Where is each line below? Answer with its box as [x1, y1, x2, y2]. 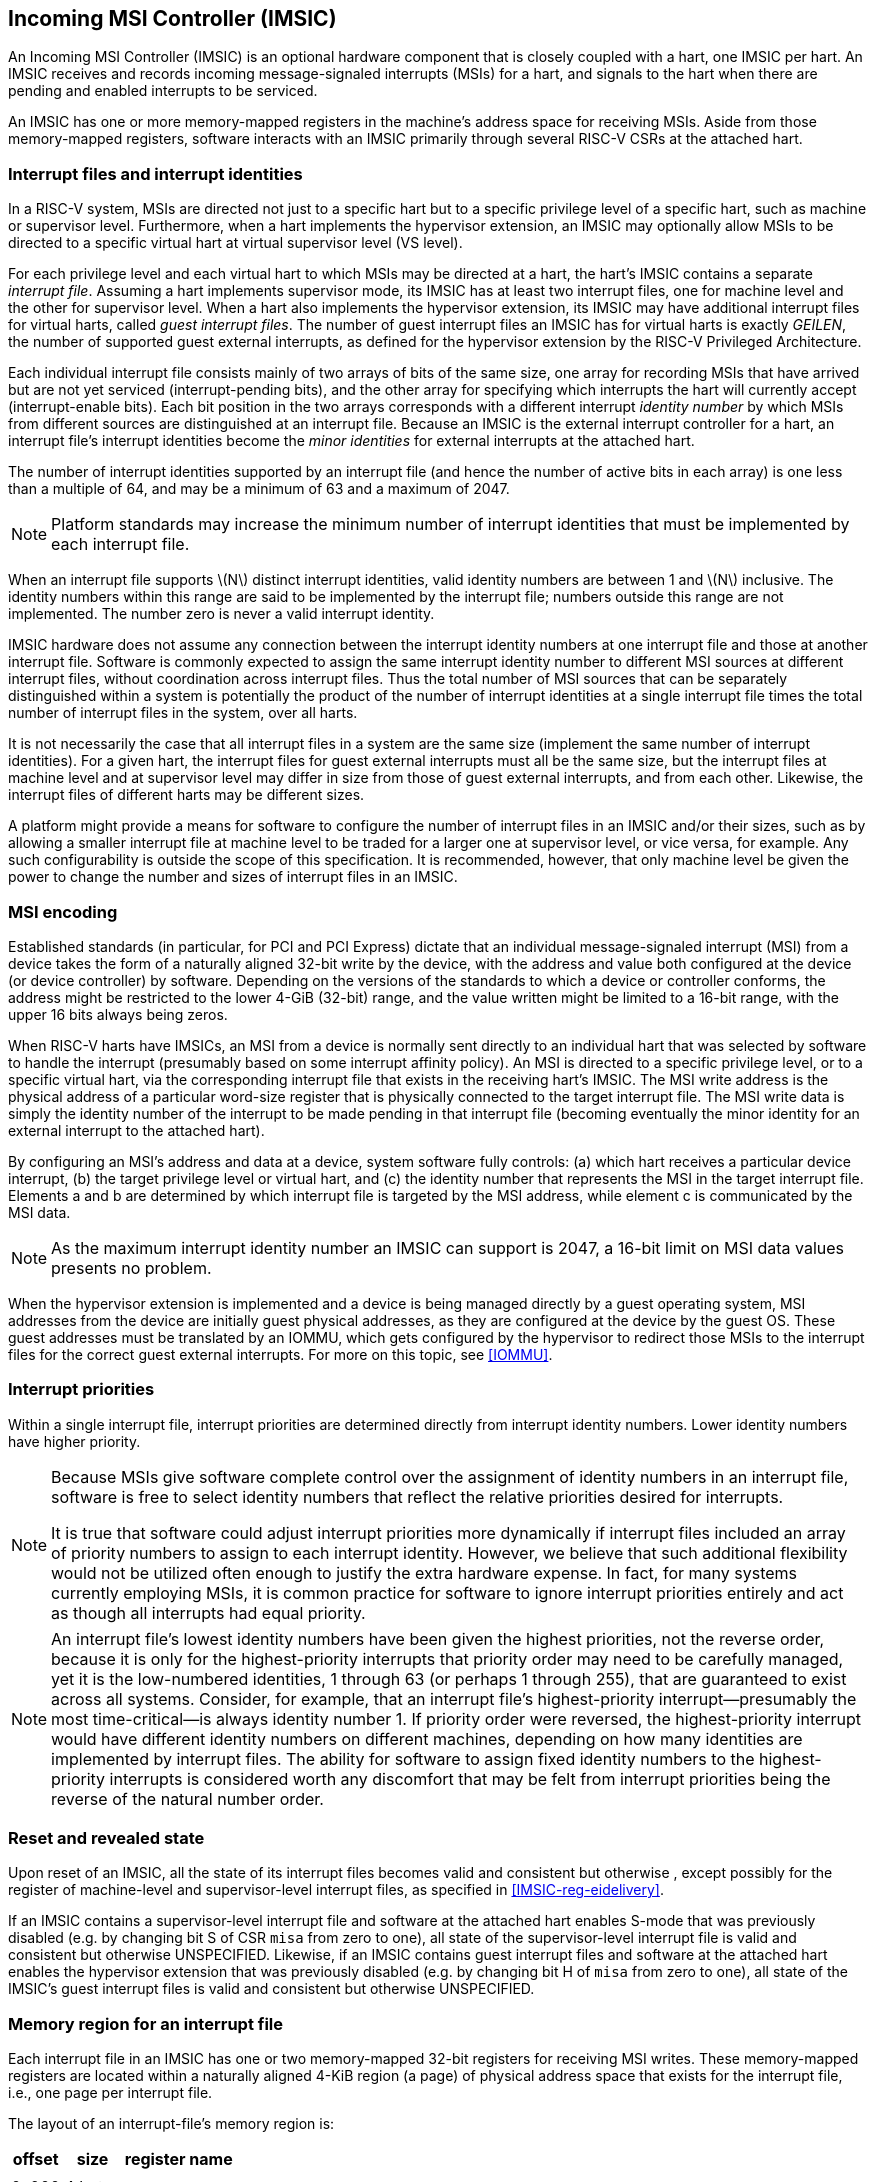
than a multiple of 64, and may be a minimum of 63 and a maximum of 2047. [8, 480, 510, 498]
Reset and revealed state [8, 1828, 205, 1849]
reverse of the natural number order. [51, 1788, 324, 1809]
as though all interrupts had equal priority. [51, 1602, 366, 1623]
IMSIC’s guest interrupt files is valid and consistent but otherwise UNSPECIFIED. [8, 1980, 535, 1998]
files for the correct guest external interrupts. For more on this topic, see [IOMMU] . [8, 1345, 553, 1363]
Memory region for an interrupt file [8, 2013, 284, 2034]
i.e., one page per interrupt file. [8, 2084, 213, 2102]
